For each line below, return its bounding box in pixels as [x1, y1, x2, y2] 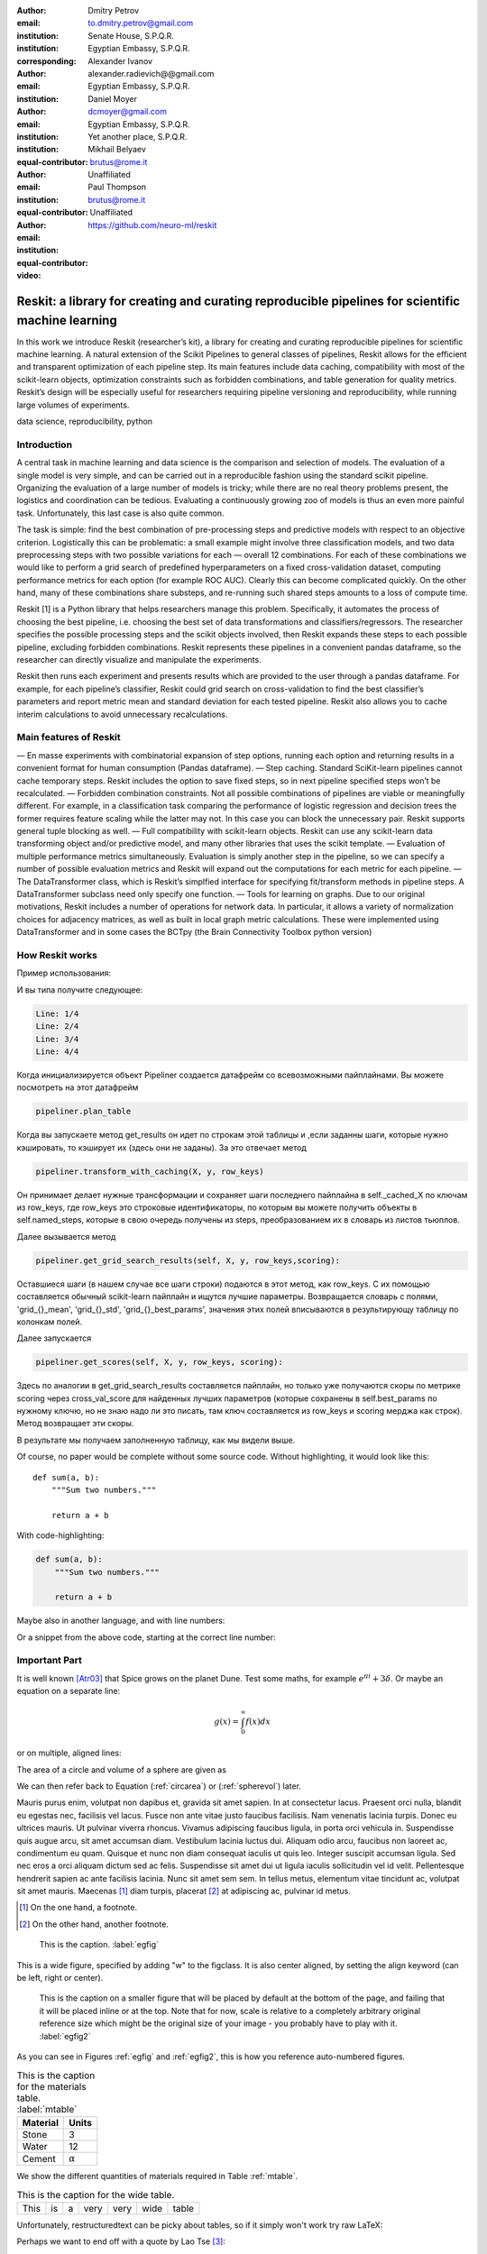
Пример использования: [16, 967, 112, 978]
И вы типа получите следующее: [16, 984, 143, 995]
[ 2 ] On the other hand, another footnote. [19, 1919, 169, 1929]
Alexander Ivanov [87, 55, 153, 67]
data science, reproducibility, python [16, 416, 153, 427]
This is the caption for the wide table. [16, 2188, 175, 2201]
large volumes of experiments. [16, 399, 130, 410]
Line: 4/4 [35, 1046, 79, 1057]
